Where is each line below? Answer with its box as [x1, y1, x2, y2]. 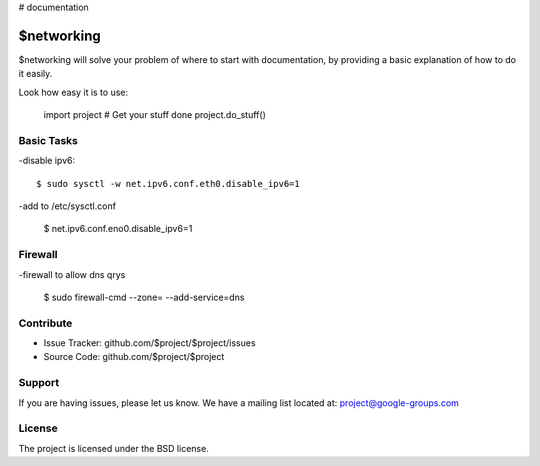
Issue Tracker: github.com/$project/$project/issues [43, 337, 256, 349]
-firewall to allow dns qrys [18, 268, 126, 280]
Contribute [18, 316, 73, 330]
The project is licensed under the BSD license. [18, 442, 209, 454]
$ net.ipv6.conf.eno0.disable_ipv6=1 [43, 223, 193, 235]
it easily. [18, 68, 53, 80]
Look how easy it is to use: [18, 86, 129, 98]
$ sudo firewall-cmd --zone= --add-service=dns [43, 291, 245, 303]
